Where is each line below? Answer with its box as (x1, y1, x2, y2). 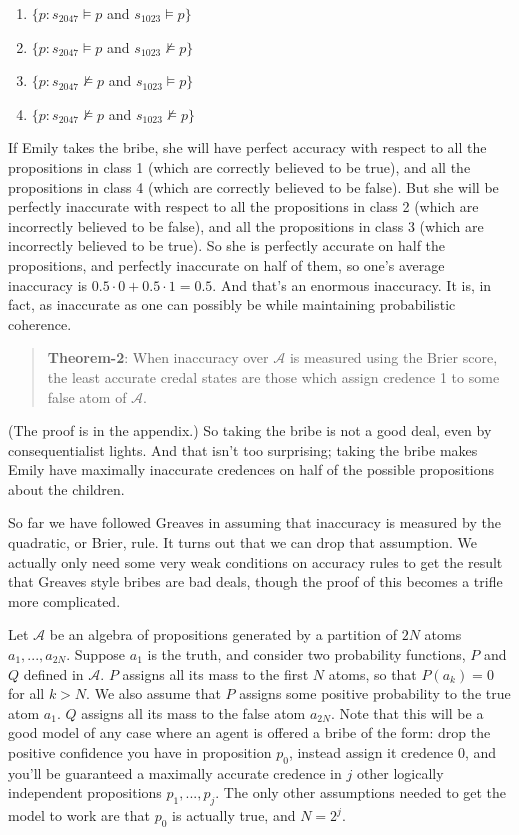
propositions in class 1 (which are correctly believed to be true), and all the (8, 156, 471, 177)
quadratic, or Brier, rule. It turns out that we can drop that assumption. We (8, 532, 477, 553)
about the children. (8, 478, 125, 499)
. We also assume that (86, 683, 221, 704)
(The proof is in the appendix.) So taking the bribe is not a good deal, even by (8, 420, 492, 441)
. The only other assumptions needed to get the (215, 782, 507, 803)
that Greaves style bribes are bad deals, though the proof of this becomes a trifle (8, 571, 503, 592)
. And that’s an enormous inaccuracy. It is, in (212, 274, 492, 295)
